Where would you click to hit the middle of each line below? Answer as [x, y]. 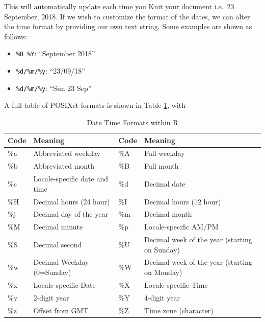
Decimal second [58, 244]
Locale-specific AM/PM [181, 227]
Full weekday [165, 153]
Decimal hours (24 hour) [72, 201]
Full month [162, 166]
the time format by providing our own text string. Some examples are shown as [128, 26]
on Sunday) [162, 249]
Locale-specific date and [71, 179]
